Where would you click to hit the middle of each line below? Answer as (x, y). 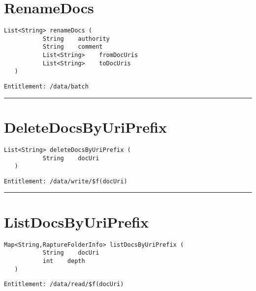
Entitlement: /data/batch (46, 87)
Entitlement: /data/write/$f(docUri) (66, 181)
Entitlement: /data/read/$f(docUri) (64, 284)
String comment (73, 47)
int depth (64, 261)
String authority (76, 39)
